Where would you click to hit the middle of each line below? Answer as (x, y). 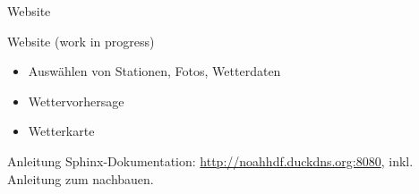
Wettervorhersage (76, 101)
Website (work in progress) (81, 41)
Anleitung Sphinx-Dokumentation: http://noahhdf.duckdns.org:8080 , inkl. (210, 160)
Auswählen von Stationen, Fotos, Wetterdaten (154, 71)
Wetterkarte (61, 131)
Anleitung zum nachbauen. (81, 178)
